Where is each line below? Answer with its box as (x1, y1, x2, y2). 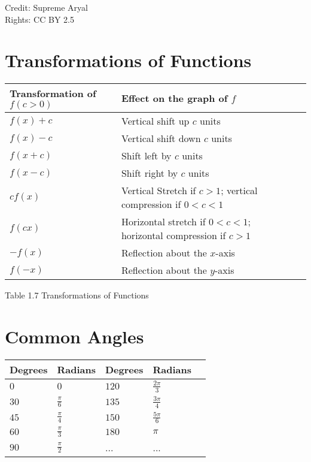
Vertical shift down (121, 131, 201, 146)
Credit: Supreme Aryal (5, 1, 88, 13)
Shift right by (121, 166, 178, 180)
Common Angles (5, 324, 144, 349)
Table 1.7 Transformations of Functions (5, 289, 149, 301)
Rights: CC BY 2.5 (5, 13, 74, 25)
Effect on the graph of (121, 91, 228, 105)
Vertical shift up (121, 114, 190, 128)
